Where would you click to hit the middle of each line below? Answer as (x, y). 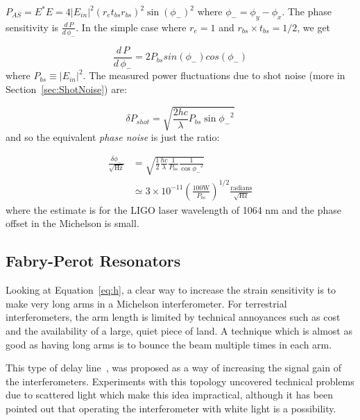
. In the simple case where (131, 27)
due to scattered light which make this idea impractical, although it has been (170, 395)
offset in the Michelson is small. (72, 223)
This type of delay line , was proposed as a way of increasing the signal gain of (173, 368)
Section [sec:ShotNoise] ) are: (66, 89)
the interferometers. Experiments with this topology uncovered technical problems (180, 381)
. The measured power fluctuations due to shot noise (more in (214, 75)
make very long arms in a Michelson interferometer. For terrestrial (146, 303)
